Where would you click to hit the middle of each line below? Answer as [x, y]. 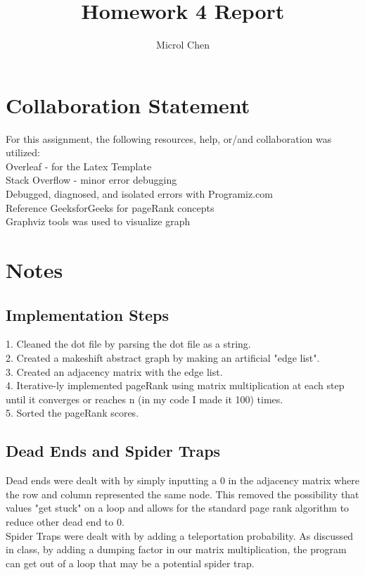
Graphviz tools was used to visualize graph [98, 221]
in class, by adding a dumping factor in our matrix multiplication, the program [176, 549]
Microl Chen [183, 45]
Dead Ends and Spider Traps [113, 451]
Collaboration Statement [128, 105]
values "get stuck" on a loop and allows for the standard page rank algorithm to [178, 508]
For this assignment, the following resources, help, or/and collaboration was [169, 138]
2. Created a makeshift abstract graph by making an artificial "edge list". [163, 357]
